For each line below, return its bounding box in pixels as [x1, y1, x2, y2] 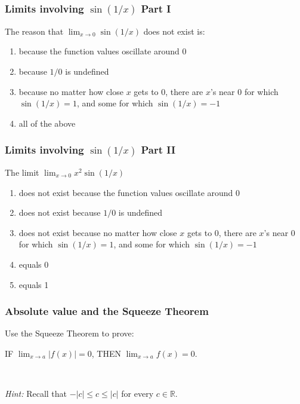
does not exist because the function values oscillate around [18, 186, 233, 198]
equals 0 [18, 258, 49, 270]
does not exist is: [143, 25, 205, 37]
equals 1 [18, 278, 49, 290]
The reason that [5, 25, 64, 37]
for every [121, 387, 154, 400]
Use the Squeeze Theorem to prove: [5, 327, 134, 339]
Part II [141, 142, 176, 157]
